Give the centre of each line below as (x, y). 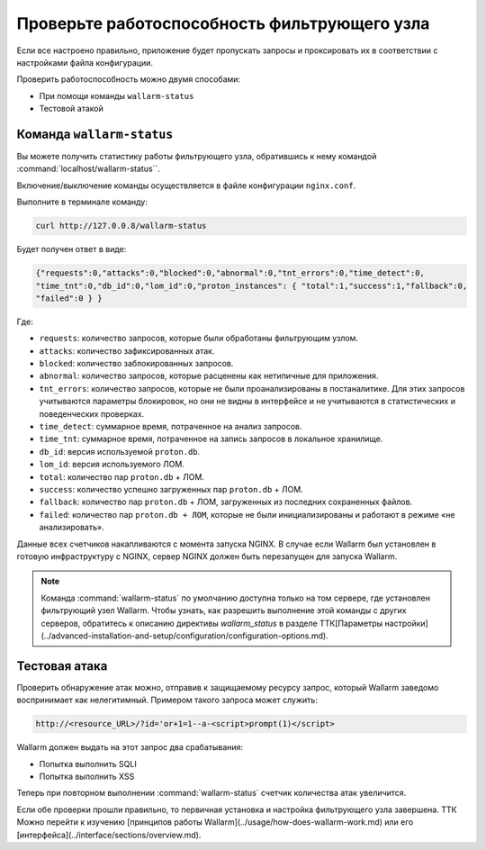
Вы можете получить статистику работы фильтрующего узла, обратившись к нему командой (197, 157)
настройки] (407, 623)
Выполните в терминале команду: (82, 202)
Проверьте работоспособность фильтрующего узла (223, 23)
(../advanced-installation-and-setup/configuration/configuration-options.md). (184, 636)
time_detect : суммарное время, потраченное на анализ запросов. (171, 427)
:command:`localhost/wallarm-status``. (89, 169)
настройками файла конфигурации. (85, 62)
